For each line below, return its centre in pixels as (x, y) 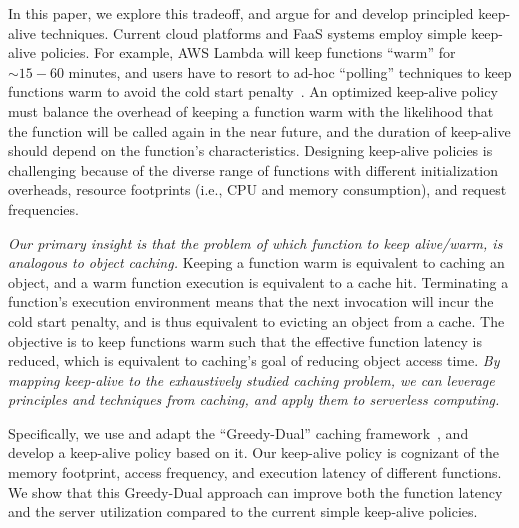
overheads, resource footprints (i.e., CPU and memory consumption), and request (257, 189)
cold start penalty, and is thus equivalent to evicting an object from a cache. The (256, 320)
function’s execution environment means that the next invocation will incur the (251, 301)
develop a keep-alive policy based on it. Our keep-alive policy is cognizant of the (253, 452)
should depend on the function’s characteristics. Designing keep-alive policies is (250, 150)
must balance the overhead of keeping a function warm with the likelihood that (251, 110)
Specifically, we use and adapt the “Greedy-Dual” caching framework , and (238, 432)
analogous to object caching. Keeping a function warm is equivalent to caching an (256, 262)
